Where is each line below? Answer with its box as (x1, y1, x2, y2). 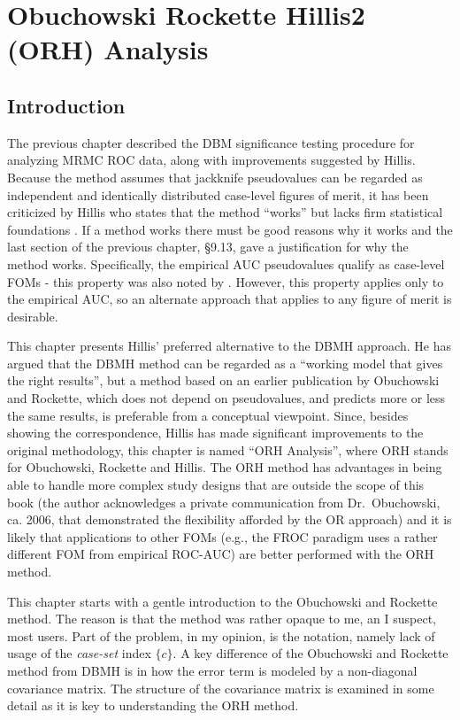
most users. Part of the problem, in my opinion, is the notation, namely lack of (7, 626, 435, 645)
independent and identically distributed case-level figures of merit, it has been (7, 185, 429, 204)
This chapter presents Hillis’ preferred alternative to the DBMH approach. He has (7, 337, 451, 355)
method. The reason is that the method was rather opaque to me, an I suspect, (7, 609, 437, 628)
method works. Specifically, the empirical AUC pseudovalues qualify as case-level (7, 254, 445, 273)
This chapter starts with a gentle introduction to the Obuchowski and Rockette (7, 592, 438, 610)
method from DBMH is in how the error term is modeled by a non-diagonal (7, 661, 418, 679)
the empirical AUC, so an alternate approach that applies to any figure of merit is (7, 290, 452, 308)
